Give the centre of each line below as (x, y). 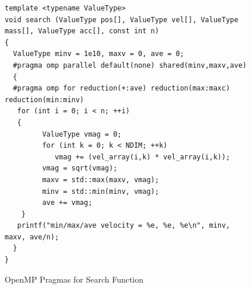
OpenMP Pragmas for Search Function (74, 279)
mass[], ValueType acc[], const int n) (82, 31)
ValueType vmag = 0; (82, 134)
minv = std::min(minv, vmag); (101, 191)
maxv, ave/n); (32, 237)
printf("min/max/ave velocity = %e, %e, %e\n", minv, (124, 226)
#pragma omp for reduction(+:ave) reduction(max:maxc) (122, 88)
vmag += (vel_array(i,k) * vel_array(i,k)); (142, 157)
